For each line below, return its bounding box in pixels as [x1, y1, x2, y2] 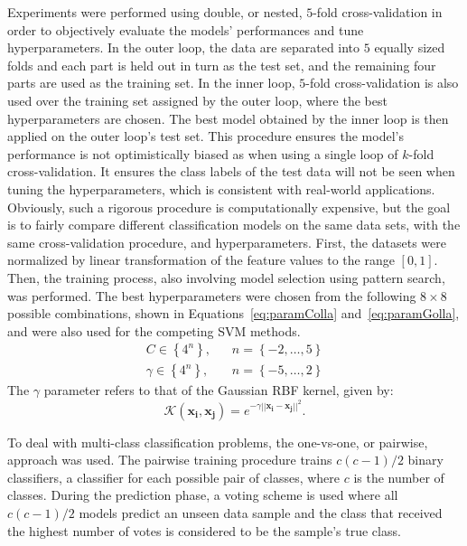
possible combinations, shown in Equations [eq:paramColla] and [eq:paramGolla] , [7, 304, 460, 323]
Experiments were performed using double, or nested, [7, 3, 303, 21]
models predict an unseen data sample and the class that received [79, 503, 443, 522]
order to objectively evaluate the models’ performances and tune [7, 20, 364, 39]
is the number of [353, 467, 444, 486]
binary [407, 450, 444, 469]
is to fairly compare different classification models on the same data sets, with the [7, 215, 461, 234]
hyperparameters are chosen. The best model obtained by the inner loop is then [7, 108, 449, 127]
